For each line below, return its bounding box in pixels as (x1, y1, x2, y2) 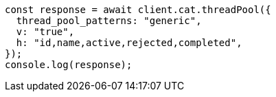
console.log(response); (5, 59, 133, 70)
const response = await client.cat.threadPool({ (5, 4, 271, 15)
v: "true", (16, 26, 75, 37)
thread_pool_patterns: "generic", (16, 15, 202, 26)
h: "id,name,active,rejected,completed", (16, 37, 242, 48)
